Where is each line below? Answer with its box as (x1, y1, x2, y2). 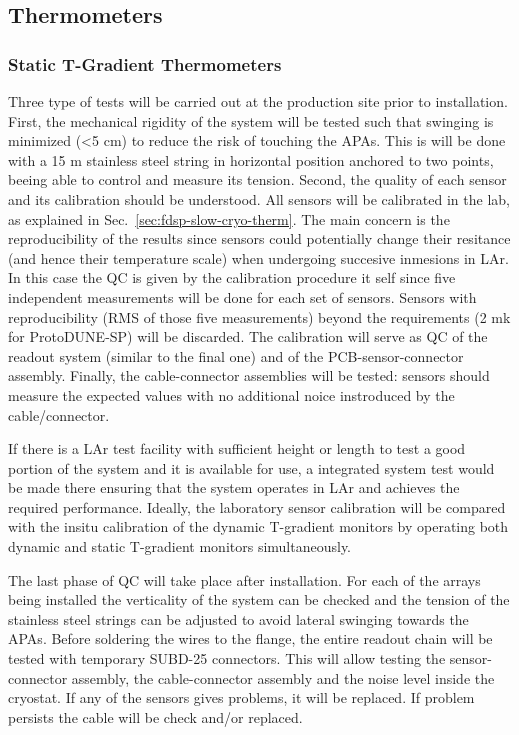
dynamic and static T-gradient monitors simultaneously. (8, 536, 352, 557)
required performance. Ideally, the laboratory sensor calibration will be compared (8, 496, 506, 517)
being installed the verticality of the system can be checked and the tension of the (8, 589, 510, 610)
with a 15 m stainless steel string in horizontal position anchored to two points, (8, 149, 494, 170)
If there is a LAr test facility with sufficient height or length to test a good (8, 438, 466, 459)
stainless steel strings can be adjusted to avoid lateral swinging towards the (8, 608, 469, 629)
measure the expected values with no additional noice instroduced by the (8, 384, 455, 405)
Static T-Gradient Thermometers (8, 51, 282, 76)
